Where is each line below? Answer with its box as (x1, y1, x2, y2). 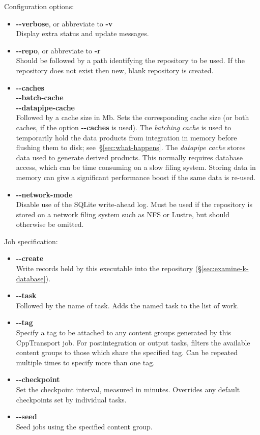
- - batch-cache (16, 92, 64, 103)
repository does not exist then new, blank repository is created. (16, 65, 214, 75)
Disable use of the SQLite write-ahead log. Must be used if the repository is (16, 199, 252, 210)
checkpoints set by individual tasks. (16, 394, 127, 404)
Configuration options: (4, 1, 74, 11)
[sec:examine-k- (201, 263, 249, 274)
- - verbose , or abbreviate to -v (16, 18, 113, 28)
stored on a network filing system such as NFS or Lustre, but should (16, 209, 229, 219)
